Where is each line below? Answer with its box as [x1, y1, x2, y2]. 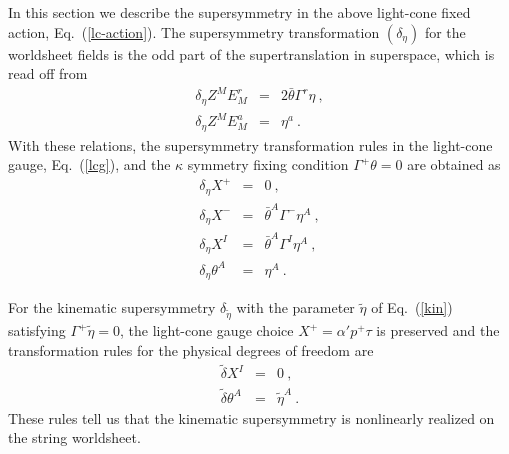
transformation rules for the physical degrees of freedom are [8, 339, 374, 360]
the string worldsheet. [8, 427, 141, 448]
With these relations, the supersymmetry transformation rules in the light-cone [8, 134, 493, 155]
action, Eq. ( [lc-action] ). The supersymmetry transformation [8, 21, 380, 42]
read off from [8, 63, 88, 84]
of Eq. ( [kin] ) [371, 297, 453, 318]
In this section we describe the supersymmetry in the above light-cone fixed [8, 2, 471, 22]
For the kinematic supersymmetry [8, 297, 216, 318]
